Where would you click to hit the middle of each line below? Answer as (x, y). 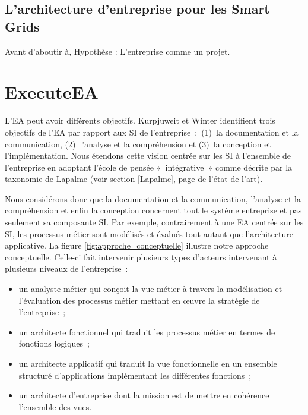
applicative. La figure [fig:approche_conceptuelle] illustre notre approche (137, 245)
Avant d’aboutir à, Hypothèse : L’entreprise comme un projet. (118, 51)
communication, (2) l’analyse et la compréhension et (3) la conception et (138, 144)
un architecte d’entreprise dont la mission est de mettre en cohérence (144, 395)
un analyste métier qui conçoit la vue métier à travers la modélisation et (150, 289)
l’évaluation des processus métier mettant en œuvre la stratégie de (139, 300)
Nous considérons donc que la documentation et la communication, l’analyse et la (153, 198)
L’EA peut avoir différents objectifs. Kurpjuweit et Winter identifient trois (140, 120)
